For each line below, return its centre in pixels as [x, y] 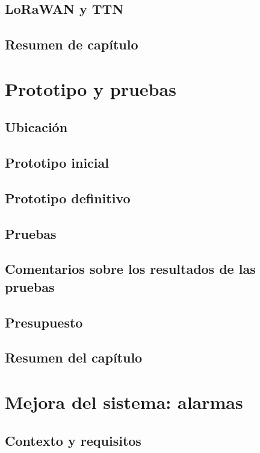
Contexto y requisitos [73, 440]
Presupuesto [44, 322]
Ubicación [36, 127]
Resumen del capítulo [74, 357]
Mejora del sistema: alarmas [124, 401]
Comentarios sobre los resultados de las [130, 269]
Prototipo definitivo [68, 198]
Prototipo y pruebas [91, 88]
